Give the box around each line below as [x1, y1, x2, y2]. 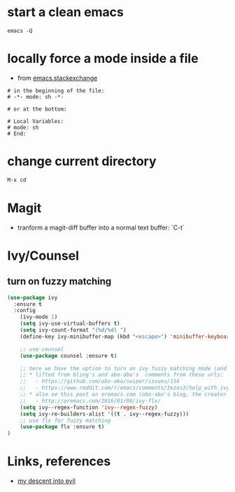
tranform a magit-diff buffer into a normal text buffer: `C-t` [17, 223, 185, 232]
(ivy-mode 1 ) [20, 314, 58, 321]
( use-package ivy [7, 294, 58, 301]
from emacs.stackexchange [17, 73, 98, 82]
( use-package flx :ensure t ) [20, 423, 105, 430]
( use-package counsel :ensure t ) [20, 352, 117, 359]
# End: [7, 130, 27, 137]
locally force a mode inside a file [7, 50, 199, 66]
